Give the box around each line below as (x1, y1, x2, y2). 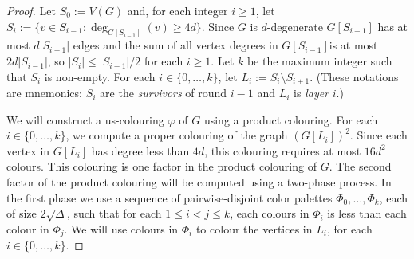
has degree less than (91, 142, 190, 159)
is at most (329, 37, 378, 53)
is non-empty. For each (44, 68, 156, 84)
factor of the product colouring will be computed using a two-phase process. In (6, 174, 392, 190)
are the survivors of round (100, 84, 227, 101)
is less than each (327, 205, 407, 222)
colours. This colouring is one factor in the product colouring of (6, 158, 317, 175)
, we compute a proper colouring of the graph (65, 127, 288, 143)
